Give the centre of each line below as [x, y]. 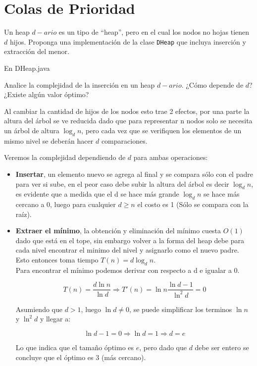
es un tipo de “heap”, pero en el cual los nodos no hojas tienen [154, 32]
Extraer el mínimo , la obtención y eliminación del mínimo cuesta [118, 231]
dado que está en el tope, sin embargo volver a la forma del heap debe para [130, 240]
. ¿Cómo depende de [212, 84]
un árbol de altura [32, 130]
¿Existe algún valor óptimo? [47, 94]
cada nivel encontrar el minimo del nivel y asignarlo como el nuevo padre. [127, 250]
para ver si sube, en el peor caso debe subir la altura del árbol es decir [122, 183]
